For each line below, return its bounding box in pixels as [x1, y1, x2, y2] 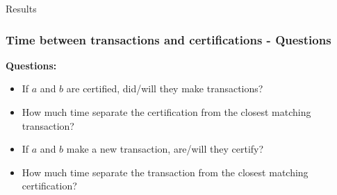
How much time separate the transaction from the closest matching [22, 164, 309, 179]
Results [6, 1, 37, 15]
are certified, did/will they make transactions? [66, 81, 263, 96]
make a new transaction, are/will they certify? [66, 142, 264, 156]
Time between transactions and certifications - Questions [6, 31, 331, 48]
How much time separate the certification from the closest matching [22, 105, 311, 119]
